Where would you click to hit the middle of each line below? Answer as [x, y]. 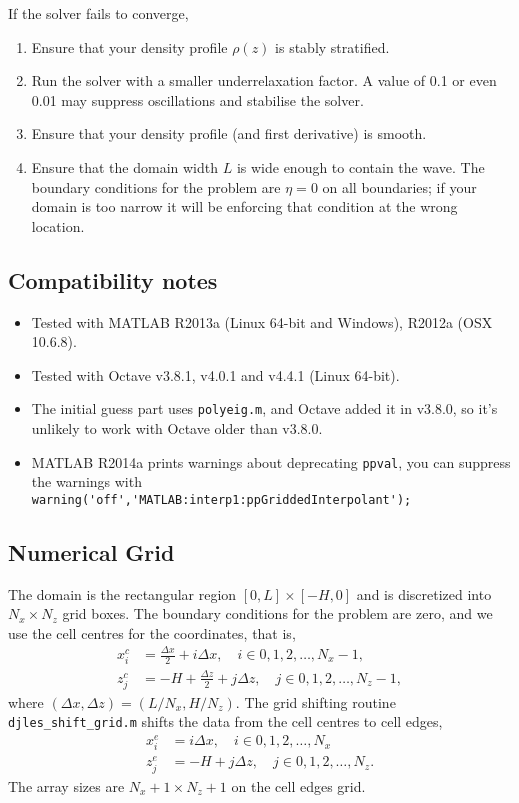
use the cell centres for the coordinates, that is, [152, 632]
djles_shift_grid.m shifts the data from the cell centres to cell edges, [225, 721]
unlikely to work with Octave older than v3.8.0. [177, 427]
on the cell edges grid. [298, 785]
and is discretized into [424, 593]
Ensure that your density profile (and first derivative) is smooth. [229, 133]
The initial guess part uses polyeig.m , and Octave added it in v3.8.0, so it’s [264, 408]
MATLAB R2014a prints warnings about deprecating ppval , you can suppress [271, 461]
